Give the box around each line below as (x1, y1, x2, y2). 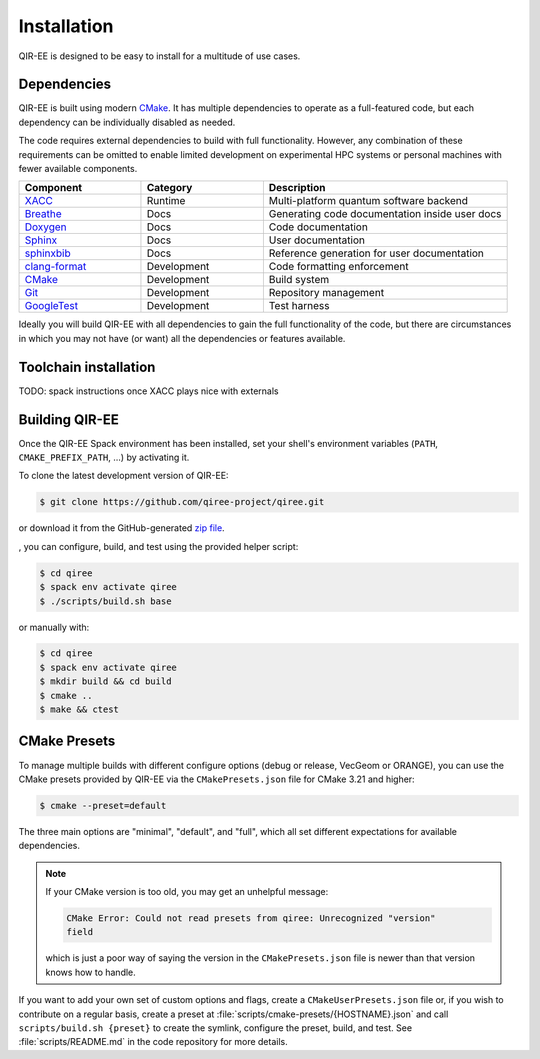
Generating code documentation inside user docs (268, 207, 502, 221)
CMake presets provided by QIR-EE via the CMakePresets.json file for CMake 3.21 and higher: (18, 773, 415, 785)
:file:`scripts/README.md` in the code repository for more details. (18, 1036, 289, 1048)
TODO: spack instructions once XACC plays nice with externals (18, 385, 279, 397)
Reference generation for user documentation (268, 246, 485, 260)
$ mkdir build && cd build (39, 676, 172, 687)
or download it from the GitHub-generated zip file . (18, 522, 225, 534)
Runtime (146, 194, 186, 208)
